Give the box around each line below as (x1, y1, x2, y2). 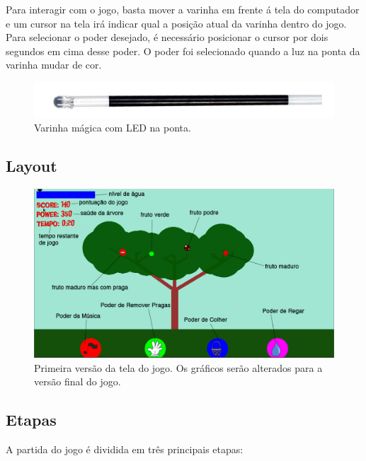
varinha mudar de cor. (6, 57, 102, 72)
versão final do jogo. (34, 374, 121, 389)
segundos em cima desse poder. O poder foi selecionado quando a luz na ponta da (6, 43, 360, 58)
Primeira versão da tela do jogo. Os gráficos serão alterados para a (34, 360, 323, 375)
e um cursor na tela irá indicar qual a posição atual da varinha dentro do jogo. (6, 16, 347, 30)
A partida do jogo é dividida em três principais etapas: (6, 442, 244, 457)
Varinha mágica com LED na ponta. (34, 120, 191, 135)
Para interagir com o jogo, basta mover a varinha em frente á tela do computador (6, 2, 360, 16)
